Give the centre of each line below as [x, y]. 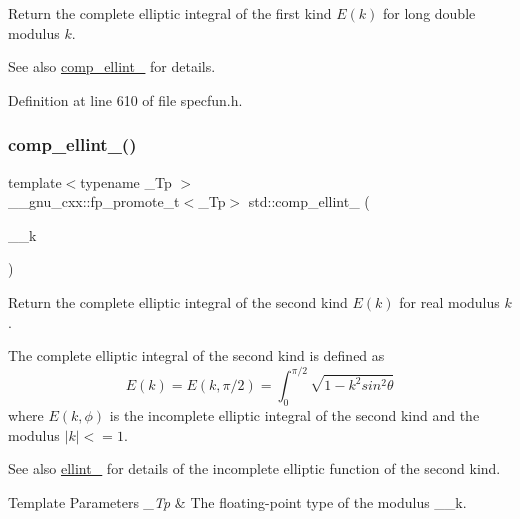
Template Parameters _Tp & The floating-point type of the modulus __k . [237, 501]
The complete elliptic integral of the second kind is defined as [196, 355]
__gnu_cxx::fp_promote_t [94, 201]
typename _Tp [126, 181]
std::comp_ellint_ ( [309, 201]
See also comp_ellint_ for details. [112, 66]
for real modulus [449, 301]
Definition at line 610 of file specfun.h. [125, 99]
